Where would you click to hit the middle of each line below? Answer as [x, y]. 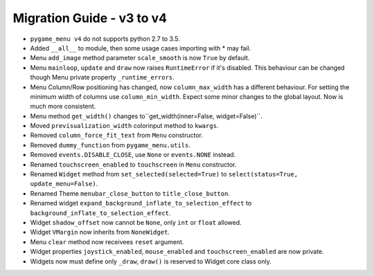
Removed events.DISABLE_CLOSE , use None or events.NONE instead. [133, 155]
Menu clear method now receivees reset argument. [107, 241]
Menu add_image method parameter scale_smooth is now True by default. [140, 58]
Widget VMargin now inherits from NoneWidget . [100, 232]
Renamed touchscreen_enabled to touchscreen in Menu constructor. [133, 164]
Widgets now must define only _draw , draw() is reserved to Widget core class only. [151, 261]
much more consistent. [63, 107]
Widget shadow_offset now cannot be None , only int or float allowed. [136, 222]
